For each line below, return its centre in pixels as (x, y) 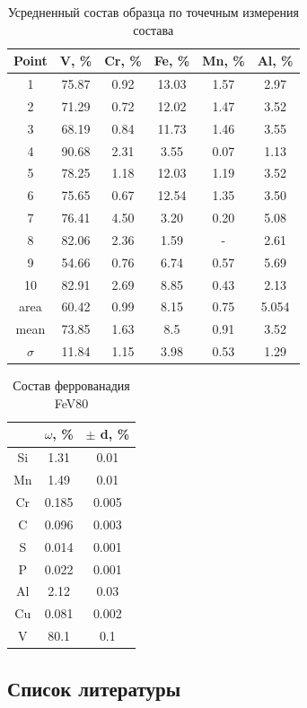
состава (153, 29)
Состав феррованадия (71, 385)
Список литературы (94, 688)
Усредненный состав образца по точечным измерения (153, 12)
